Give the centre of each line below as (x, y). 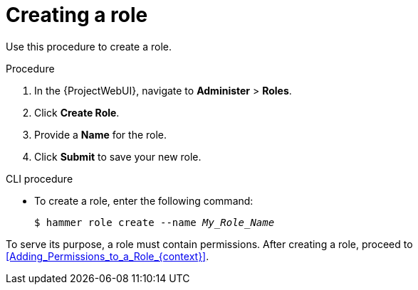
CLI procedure (40, 178)
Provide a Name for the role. (101, 134)
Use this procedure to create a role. (89, 46)
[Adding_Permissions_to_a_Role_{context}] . (108, 256)
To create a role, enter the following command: (144, 200)
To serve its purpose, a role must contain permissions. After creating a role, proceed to (209, 244)
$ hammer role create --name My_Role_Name (155, 222)
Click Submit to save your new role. (118, 156)
